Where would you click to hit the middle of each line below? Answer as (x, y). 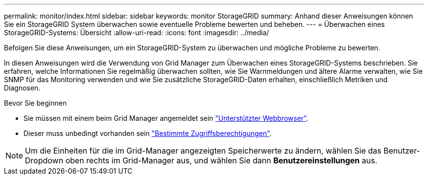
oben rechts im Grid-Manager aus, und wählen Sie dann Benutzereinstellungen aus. (221, 160)
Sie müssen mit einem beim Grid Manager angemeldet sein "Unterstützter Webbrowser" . (166, 118)
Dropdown (44, 160)
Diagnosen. (22, 88)
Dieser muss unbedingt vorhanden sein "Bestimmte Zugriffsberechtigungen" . (148, 133)
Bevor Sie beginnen (35, 103)
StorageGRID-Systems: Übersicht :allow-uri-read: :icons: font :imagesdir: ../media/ (137, 33)
